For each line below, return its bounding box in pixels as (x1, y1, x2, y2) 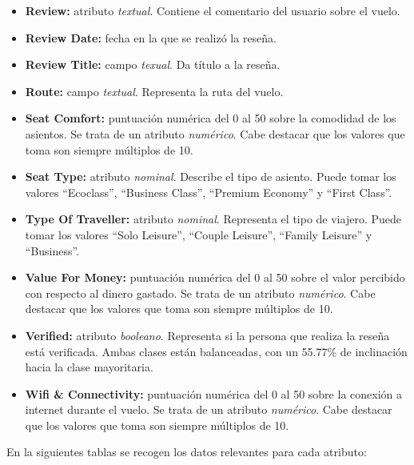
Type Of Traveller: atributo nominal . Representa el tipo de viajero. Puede (25, 210, 401, 227)
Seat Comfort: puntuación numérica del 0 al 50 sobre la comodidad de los (25, 110, 396, 126)
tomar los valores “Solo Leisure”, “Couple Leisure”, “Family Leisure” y (25, 226, 372, 243)
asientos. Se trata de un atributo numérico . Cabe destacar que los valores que (25, 125, 405, 142)
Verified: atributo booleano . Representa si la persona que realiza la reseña (25, 327, 390, 343)
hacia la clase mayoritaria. (25, 359, 153, 375)
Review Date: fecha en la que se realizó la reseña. (25, 29, 277, 46)
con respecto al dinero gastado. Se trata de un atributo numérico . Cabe (25, 284, 376, 301)
